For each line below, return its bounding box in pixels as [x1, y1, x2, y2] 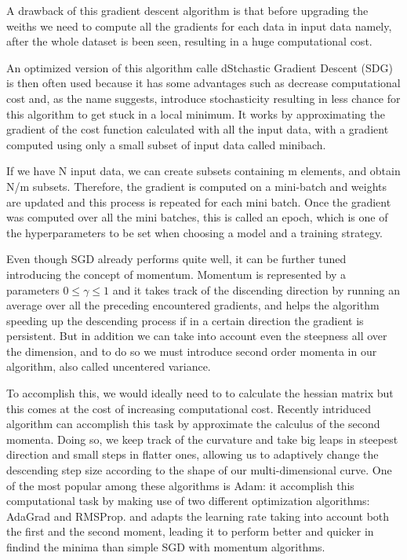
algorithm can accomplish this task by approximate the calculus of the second [6, 415, 380, 432]
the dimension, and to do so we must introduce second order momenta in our [6, 342, 377, 359]
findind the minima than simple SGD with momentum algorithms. [6, 539, 325, 555]
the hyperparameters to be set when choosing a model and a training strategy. [6, 224, 383, 240]
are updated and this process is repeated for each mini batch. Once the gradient [6, 193, 391, 210]
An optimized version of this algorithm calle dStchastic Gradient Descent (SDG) [6, 59, 393, 75]
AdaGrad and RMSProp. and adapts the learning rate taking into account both [6, 507, 390, 524]
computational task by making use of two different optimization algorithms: [6, 492, 370, 509]
